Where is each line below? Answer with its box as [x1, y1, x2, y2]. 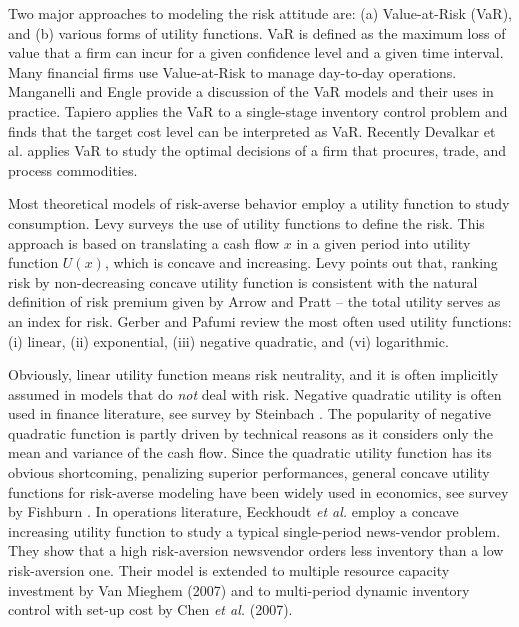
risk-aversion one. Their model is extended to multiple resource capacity [8, 560, 450, 581]
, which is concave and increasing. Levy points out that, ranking [104, 252, 498, 273]
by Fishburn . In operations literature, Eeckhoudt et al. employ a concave [8, 501, 459, 522]
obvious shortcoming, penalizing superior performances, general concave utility [8, 462, 490, 483]
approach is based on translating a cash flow [8, 232, 280, 253]
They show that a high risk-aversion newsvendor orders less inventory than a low [8, 540, 504, 561]
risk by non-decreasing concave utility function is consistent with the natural [8, 271, 478, 292]
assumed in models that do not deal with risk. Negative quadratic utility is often [8, 383, 502, 404]
